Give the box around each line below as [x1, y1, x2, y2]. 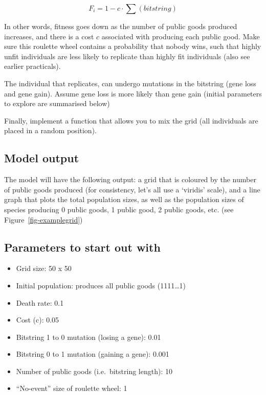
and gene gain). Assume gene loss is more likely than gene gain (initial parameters [4, 88, 262, 98]
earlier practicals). [4, 61, 61, 71]
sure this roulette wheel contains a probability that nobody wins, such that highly [4, 41, 261, 52]
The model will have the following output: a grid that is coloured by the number [4, 174, 256, 185]
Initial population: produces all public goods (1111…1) [16, 280, 186, 290]
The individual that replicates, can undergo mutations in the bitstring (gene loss [4, 78, 256, 88]
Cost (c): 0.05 [16, 314, 59, 325]
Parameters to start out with [4, 239, 161, 255]
